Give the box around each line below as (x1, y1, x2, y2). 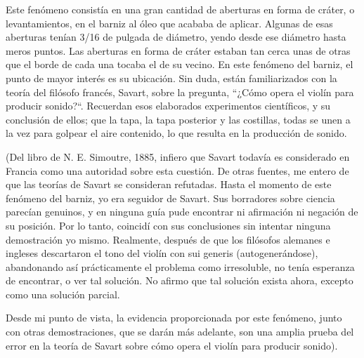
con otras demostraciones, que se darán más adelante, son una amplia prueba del (6, 324, 354, 339)
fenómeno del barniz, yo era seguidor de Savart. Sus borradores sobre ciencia (6, 190, 335, 205)
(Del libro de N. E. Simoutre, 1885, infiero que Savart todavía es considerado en (6, 149, 350, 164)
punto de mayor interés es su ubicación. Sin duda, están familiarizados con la (6, 70, 337, 85)
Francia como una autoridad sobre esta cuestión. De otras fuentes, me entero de (6, 163, 349, 178)
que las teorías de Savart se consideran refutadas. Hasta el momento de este (6, 177, 332, 192)
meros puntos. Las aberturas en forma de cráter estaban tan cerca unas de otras (6, 43, 351, 58)
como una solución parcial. (6, 286, 120, 301)
